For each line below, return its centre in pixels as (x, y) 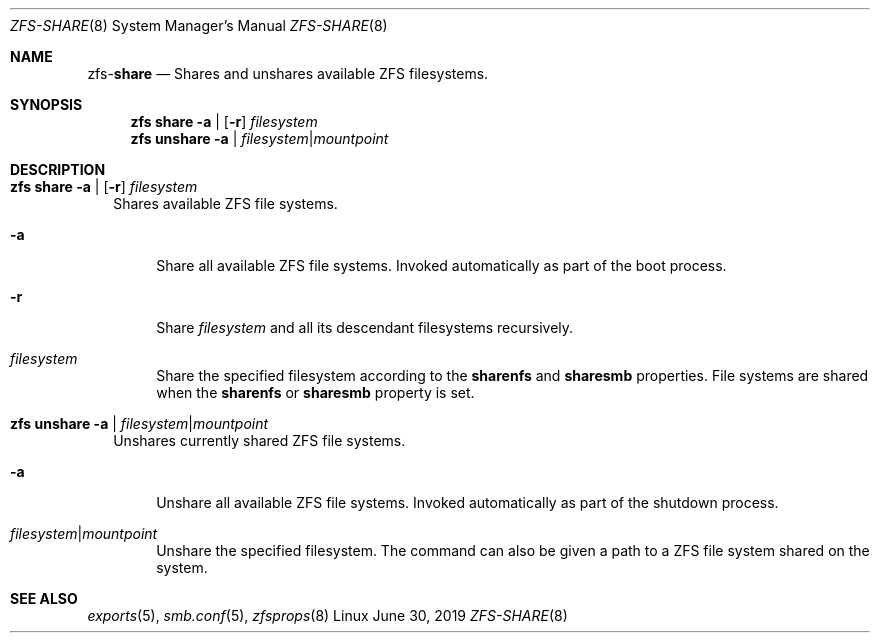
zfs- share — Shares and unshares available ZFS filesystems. (288, 73)
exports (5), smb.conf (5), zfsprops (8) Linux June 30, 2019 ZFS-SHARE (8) (327, 615)
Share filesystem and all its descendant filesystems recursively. (365, 327)
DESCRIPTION (58, 169)
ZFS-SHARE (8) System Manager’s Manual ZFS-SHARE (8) (199, 25)
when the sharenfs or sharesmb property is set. (315, 392)
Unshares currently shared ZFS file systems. (259, 440)
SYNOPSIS (46, 104)
